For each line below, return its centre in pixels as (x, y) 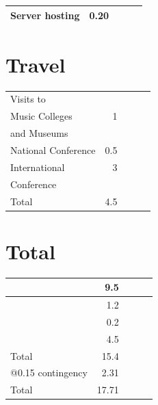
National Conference (53, 150)
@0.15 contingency (49, 373)
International (38, 167)
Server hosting (45, 15)
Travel (36, 64)
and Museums (39, 133)
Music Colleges (41, 116)
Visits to (28, 99)
